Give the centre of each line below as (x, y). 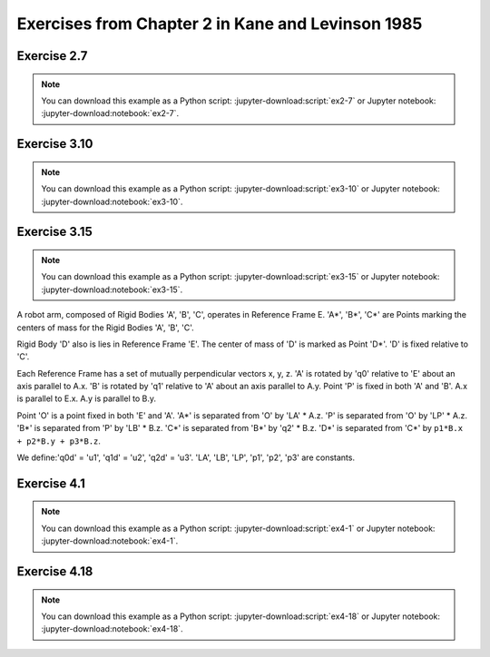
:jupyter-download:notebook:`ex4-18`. (112, 629)
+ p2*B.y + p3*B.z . (59, 441)
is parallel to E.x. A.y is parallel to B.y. (86, 398)
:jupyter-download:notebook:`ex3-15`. (112, 289)
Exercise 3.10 (55, 144)
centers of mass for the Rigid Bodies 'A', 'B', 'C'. (105, 328)
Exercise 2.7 (52, 56)
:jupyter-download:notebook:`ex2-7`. (110, 113)
